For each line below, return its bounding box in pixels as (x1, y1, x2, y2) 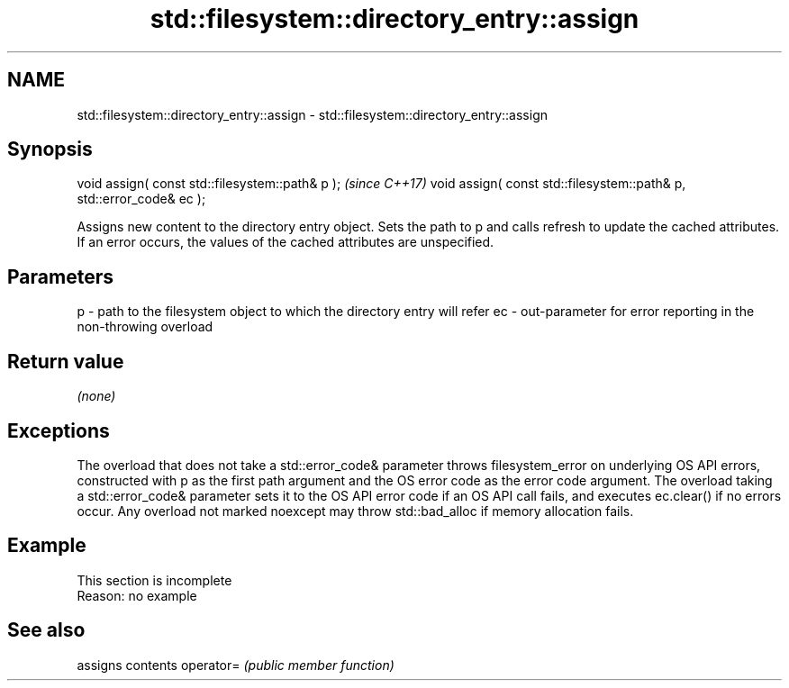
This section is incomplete (77, 572, 232, 588)
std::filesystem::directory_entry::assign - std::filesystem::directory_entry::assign (77, 106, 548, 122)
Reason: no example (77, 587, 197, 603)
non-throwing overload (77, 319, 213, 335)
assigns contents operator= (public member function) (77, 656, 394, 673)
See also (7, 619, 86, 642)
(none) (77, 388, 116, 404)
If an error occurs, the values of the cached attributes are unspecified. (77, 234, 494, 250)
